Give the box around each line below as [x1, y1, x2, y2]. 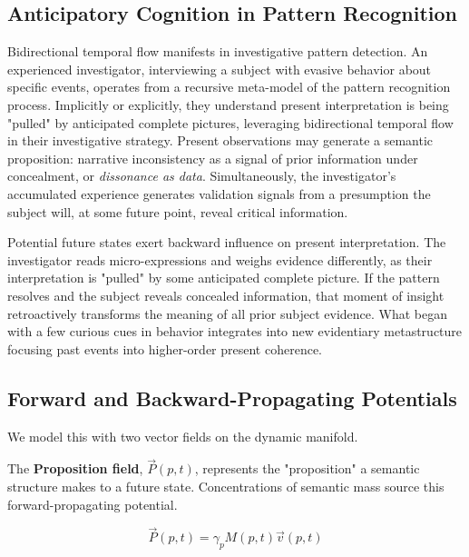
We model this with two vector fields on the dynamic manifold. [7, 426, 358, 445]
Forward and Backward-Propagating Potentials [7, 383, 457, 412]
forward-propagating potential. [7, 494, 178, 513]
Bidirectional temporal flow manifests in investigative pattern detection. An [7, 42, 428, 61]
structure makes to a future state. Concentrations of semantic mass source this [7, 476, 445, 495]
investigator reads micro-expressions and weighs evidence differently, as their [7, 250, 433, 269]
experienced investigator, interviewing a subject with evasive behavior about [7, 59, 432, 78]
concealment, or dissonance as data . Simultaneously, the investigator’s [7, 166, 396, 185]
